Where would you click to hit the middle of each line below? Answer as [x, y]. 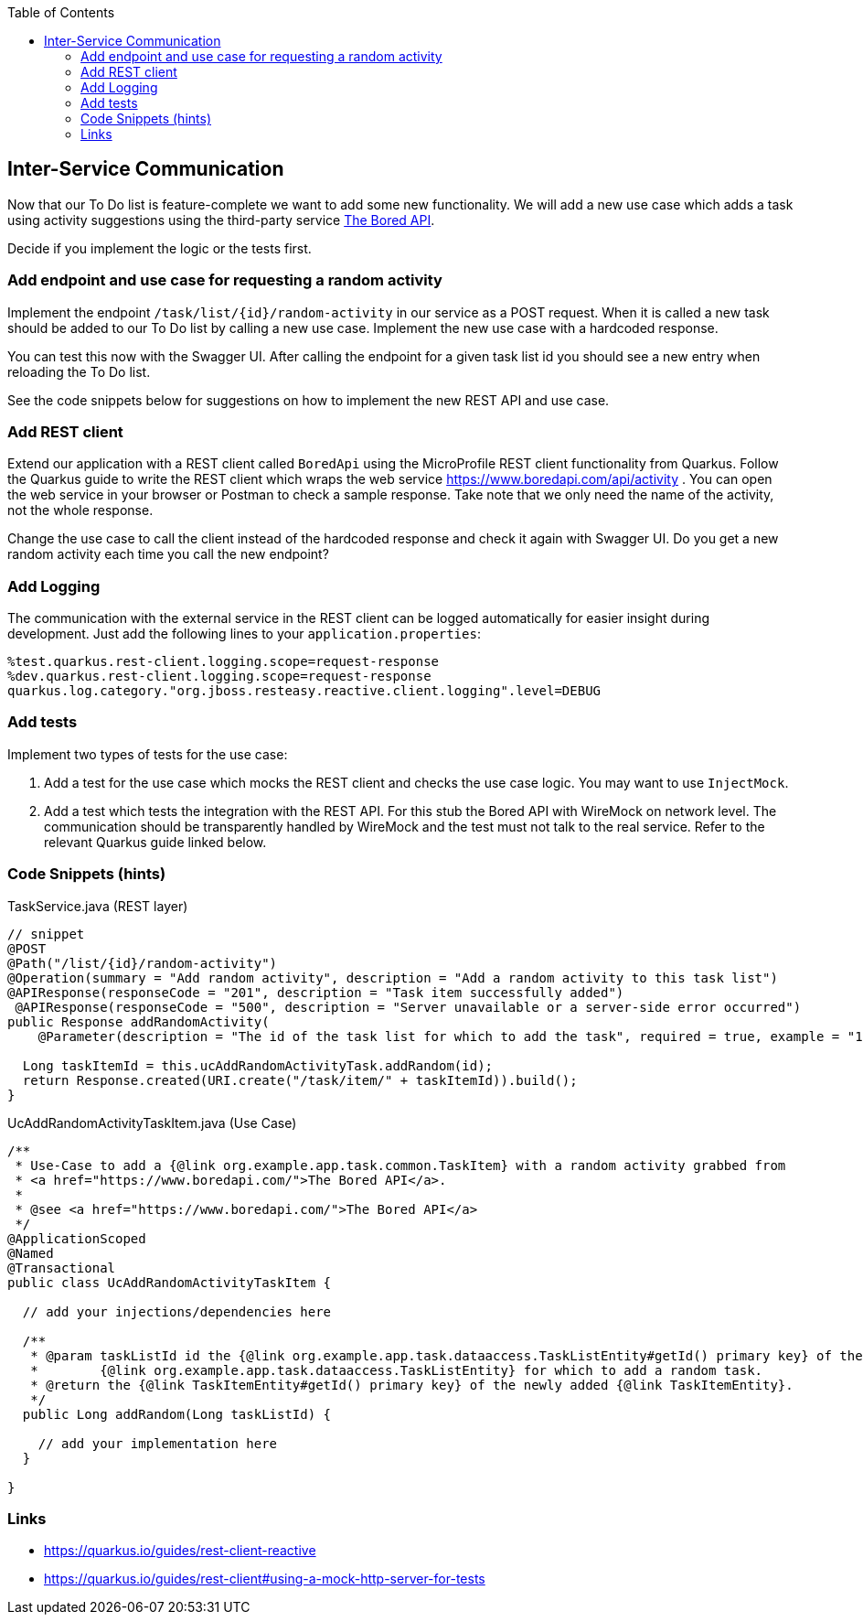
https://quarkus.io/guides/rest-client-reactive [180, 1551]
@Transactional [62, 1268]
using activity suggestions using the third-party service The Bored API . [221, 220]
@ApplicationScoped [77, 1238]
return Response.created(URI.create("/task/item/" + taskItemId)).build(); [300, 1080]
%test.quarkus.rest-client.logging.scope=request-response [224, 662]
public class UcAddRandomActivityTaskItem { [170, 1282]
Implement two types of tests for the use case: [148, 754]
